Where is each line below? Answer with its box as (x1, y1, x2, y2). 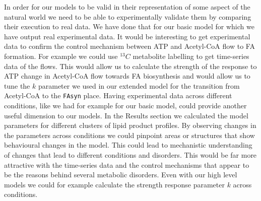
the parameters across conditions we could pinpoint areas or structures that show (4, 129, 255, 140)
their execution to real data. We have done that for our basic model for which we (4, 21, 254, 32)
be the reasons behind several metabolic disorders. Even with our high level (4, 169, 237, 180)
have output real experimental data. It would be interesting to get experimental (4, 31, 250, 41)
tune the (4, 80, 30, 91)
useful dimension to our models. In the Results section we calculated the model (4, 110, 248, 120)
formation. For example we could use (4, 50, 118, 61)
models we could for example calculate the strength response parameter (4, 179, 225, 189)
